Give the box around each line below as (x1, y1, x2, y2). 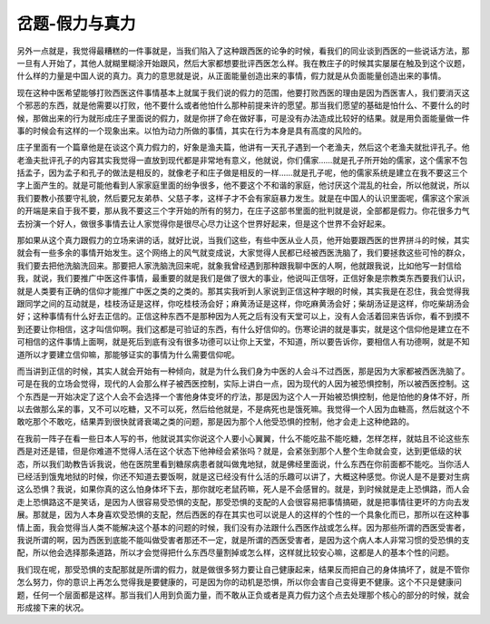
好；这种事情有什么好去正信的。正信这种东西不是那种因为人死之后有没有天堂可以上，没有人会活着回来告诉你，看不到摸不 (16, 311, 470, 322)
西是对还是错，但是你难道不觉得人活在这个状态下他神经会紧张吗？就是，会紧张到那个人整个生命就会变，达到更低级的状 (16, 445, 462, 457)
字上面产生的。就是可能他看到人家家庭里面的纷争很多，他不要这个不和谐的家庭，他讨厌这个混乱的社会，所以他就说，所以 (16, 180, 470, 190)
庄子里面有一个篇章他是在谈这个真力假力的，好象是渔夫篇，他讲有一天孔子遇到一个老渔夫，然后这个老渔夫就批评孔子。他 (16, 141, 470, 153)
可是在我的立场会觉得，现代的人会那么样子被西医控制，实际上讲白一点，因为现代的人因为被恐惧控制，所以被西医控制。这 (16, 378, 470, 389)
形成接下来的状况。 (16, 601, 89, 612)
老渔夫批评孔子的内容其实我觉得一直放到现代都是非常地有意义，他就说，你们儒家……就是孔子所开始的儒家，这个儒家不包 (16, 154, 468, 165)
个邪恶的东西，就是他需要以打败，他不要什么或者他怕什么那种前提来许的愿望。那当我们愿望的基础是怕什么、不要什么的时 (16, 100, 470, 111)
